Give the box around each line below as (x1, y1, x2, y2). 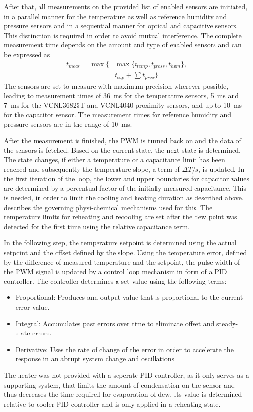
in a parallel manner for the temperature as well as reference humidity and (4, 11, 227, 21)
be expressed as (4, 49, 50, 59)
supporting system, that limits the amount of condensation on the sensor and (4, 379, 235, 390)
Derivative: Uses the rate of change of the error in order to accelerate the (15, 344, 234, 354)
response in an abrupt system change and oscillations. (15, 353, 176, 364)
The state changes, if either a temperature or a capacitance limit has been (4, 154, 225, 164)
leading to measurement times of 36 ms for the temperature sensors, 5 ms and (4, 90, 239, 100)
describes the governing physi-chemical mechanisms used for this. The (4, 202, 213, 212)
